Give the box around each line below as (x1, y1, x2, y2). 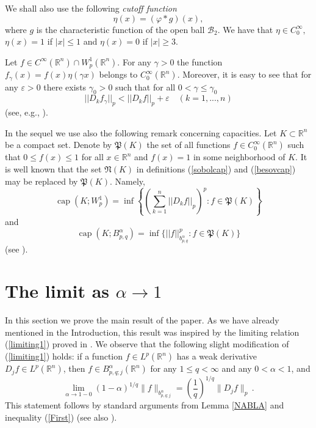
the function (177, 55, 223, 68)
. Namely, (109, 174, 145, 187)
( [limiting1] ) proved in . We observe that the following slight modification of (5, 338, 289, 350)
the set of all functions (146, 138, 231, 151)
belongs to (99, 68, 138, 81)
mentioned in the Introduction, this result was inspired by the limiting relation (5, 325, 300, 338)
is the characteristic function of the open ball (36, 23, 205, 35)
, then (63, 362, 85, 375)
